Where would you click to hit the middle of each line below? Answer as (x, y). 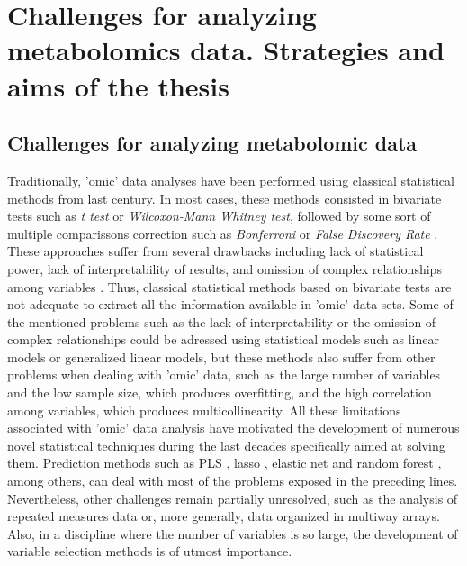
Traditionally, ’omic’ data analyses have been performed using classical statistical (231, 180)
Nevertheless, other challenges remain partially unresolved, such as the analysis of (233, 498)
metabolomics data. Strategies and (226, 50)
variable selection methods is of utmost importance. (150, 551)
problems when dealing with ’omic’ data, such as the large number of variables (224, 374)
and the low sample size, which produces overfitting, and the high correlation (220, 393)
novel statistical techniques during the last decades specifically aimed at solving (226, 445)
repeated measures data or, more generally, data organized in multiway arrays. (224, 516)
